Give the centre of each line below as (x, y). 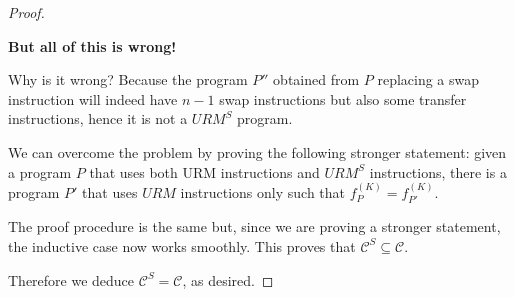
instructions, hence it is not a (98, 118)
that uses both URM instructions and (204, 171)
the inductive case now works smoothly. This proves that (182, 245)
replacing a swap (428, 79)
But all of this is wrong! (92, 45)
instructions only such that (263, 191)
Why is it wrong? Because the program (128, 79)
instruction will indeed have (93, 98)
